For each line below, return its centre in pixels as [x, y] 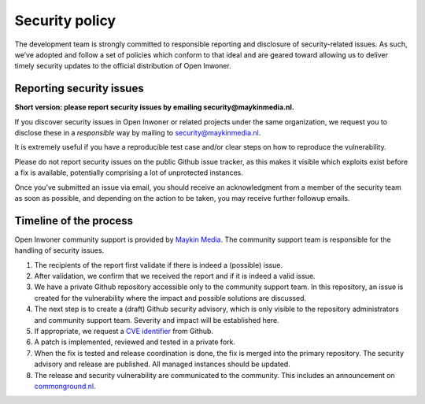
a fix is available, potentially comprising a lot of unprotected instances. [129, 172]
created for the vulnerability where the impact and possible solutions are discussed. [170, 298]
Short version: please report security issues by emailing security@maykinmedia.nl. [154, 107]
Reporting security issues [79, 89]
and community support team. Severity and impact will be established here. [157, 320]
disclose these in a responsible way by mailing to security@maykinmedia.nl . [138, 133]
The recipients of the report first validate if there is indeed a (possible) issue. [159, 265]
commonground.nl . [65, 386]
